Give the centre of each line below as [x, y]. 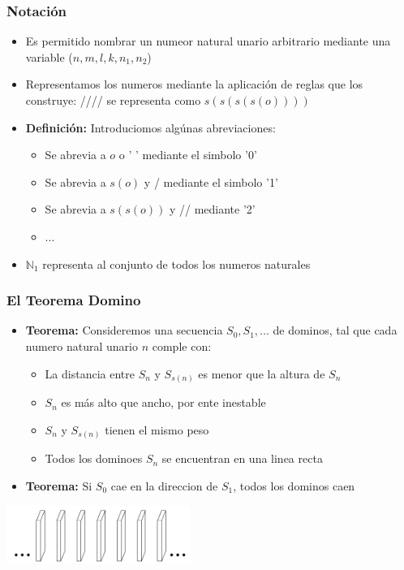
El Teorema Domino [74, 300]
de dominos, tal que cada [335, 330]
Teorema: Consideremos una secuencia [124, 330]
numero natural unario [82, 345]
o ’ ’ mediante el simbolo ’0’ [188, 155]
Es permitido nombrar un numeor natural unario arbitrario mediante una [208, 41]
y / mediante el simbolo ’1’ [211, 181]
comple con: [182, 345]
